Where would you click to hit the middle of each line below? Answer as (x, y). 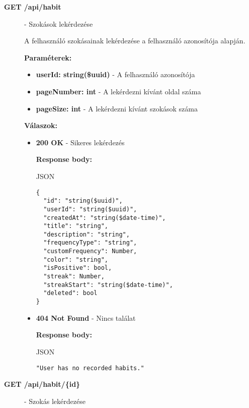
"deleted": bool (70, 293)
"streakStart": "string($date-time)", (108, 285)
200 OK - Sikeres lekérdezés (80, 142)
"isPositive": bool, (78, 268)
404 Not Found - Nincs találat (86, 317)
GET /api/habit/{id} (42, 384)
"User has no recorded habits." (90, 368)
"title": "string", (76, 226)
